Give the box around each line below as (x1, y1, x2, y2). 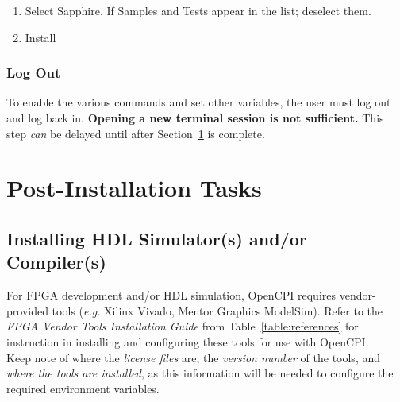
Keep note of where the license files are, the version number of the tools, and (6, 349, 381, 365)
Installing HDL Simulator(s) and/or (6, 226, 307, 250)
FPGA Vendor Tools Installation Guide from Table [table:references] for (6, 318, 359, 334)
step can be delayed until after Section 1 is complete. (6, 125, 265, 141)
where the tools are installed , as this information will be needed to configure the (6, 365, 394, 381)
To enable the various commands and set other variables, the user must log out (6, 94, 391, 110)
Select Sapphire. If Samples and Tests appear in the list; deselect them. (25, 2, 371, 18)
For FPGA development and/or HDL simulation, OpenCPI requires (6, 287, 337, 303)
